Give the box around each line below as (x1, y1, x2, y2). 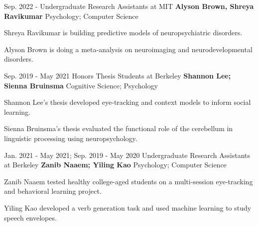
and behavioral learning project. (4, 186, 102, 196)
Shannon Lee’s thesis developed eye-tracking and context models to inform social (4, 97, 251, 107)
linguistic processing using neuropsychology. (4, 133, 137, 143)
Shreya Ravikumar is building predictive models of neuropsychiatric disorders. (4, 27, 243, 38)
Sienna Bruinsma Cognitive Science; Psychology (4, 80, 158, 90)
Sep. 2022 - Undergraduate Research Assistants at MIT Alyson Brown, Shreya (4, 1, 254, 11)
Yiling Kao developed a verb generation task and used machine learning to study (4, 202, 252, 213)
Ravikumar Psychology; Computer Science (4, 10, 138, 21)
